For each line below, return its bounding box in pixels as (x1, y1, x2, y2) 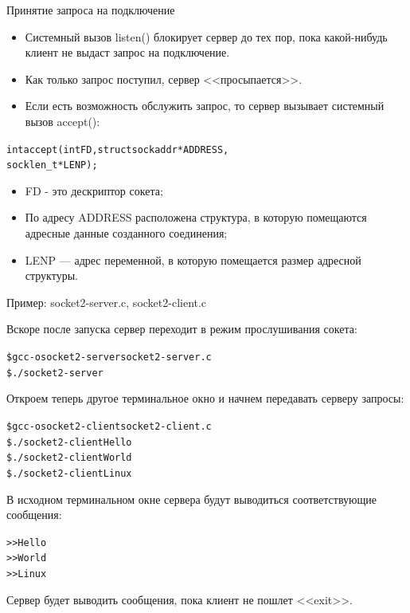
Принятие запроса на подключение (6, 2, 175, 18)
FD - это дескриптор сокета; (25, 182, 163, 198)
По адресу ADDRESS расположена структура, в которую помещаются (25, 209, 367, 226)
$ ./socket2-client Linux (6, 467, 132, 479)
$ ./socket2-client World (6, 452, 132, 464)
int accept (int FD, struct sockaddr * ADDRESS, (6, 143, 229, 155)
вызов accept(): (25, 112, 100, 129)
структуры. (25, 267, 78, 284)
